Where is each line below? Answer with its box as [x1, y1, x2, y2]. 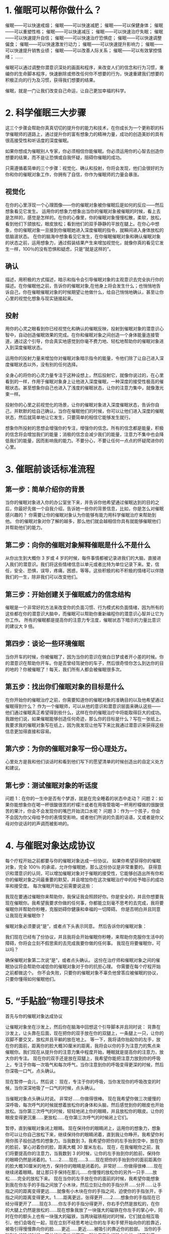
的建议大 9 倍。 [5, 623, 37, 629]
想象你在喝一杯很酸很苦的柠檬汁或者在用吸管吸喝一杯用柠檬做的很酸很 [18, 802, 164, 808]
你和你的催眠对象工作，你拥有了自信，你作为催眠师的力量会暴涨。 [5, 171, 142, 177]
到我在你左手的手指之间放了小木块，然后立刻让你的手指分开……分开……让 [5, 1182, 157, 1188]
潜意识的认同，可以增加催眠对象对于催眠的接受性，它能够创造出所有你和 [14, 870, 164, 877]
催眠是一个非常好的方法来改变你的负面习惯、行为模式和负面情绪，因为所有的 [5, 604, 164, 610]
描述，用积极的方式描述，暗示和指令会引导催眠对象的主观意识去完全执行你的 [5, 276, 164, 282]
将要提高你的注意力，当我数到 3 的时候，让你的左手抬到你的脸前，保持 [9, 1150, 156, 1156]
